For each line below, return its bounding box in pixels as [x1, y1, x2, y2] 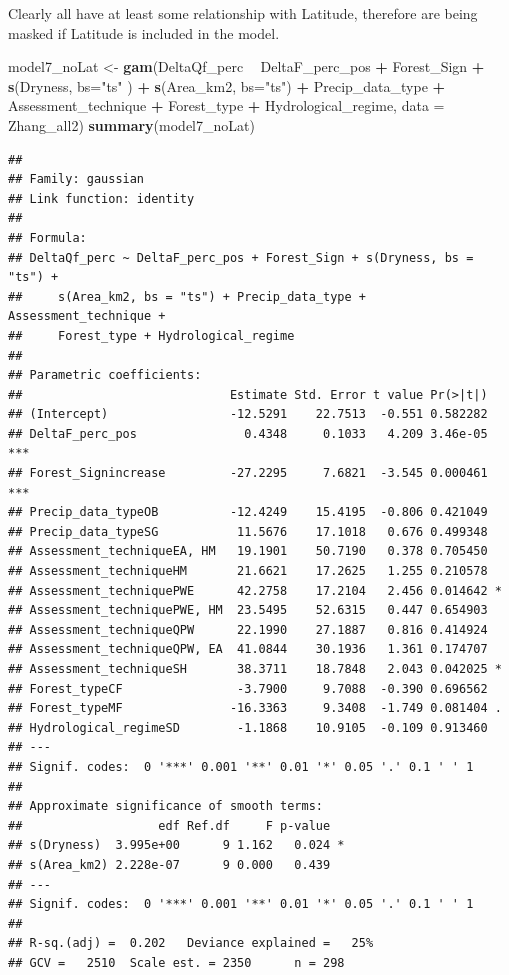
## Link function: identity [8, 191, 195, 206]
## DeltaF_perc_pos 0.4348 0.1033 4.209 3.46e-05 [8, 426, 488, 441]
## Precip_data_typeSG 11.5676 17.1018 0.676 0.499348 [8, 524, 488, 539]
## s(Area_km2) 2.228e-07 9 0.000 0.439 [8, 857, 331, 872]
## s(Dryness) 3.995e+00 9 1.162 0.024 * [8, 838, 345, 853]
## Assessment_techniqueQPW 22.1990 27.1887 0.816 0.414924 [8, 622, 488, 637]
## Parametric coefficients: [8, 368, 202, 383]
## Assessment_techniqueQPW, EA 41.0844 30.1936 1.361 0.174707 [8, 642, 488, 657]
